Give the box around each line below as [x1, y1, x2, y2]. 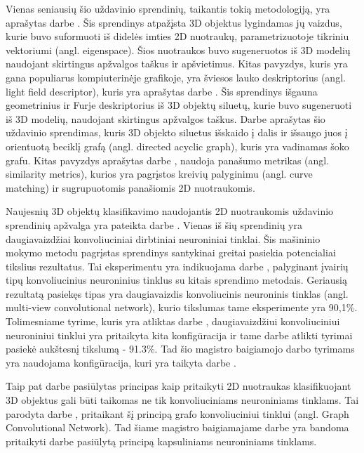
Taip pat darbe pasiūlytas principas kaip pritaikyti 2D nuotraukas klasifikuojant [6, 379, 351, 393]
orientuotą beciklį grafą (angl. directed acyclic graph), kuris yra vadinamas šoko [6, 138, 349, 153]
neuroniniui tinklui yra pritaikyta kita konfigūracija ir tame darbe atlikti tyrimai [6, 327, 353, 342]
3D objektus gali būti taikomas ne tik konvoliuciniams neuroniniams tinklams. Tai [6, 393, 359, 407]
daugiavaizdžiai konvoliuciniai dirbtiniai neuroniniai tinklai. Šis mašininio [6, 231, 321, 246]
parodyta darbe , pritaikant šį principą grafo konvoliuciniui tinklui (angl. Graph [6, 406, 349, 421]
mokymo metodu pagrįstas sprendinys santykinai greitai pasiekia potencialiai [6, 245, 336, 260]
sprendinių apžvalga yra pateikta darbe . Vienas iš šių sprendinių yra [6, 217, 302, 232]
